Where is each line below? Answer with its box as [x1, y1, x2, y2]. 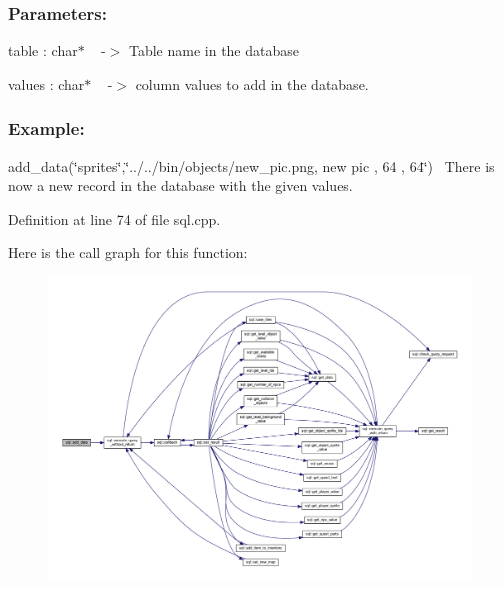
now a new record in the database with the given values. [8, 175, 353, 196]
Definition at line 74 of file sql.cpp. [8, 208, 221, 229]
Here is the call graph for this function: [8, 242, 248, 263]
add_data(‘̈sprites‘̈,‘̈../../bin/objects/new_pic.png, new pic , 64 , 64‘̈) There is [8, 155, 495, 176]
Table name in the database [128, 40, 299, 61]
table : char [8, 40, 78, 61]
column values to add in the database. [135, 73, 369, 94]
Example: [8, 116, 85, 141]
